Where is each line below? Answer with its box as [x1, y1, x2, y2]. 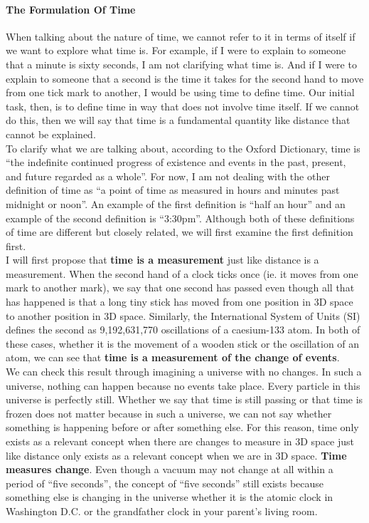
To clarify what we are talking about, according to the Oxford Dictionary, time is [6, 140, 360, 155]
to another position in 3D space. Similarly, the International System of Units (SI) [6, 308, 360, 323]
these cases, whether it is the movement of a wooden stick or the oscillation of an [6, 336, 360, 351]
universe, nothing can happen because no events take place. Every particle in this [6, 378, 360, 393]
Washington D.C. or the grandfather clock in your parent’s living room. [6, 503, 318, 518]
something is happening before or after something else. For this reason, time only [6, 420, 359, 435]
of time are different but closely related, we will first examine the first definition [6, 224, 353, 239]
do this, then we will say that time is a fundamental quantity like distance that [6, 113, 351, 128]
